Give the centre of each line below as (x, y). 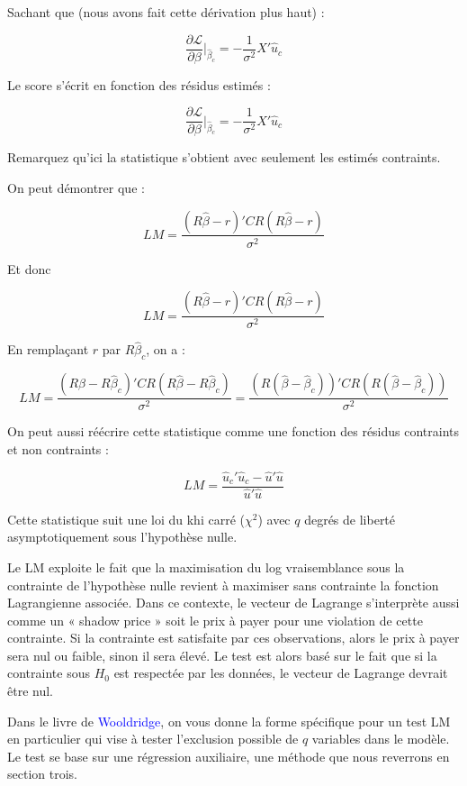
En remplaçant (48, 349)
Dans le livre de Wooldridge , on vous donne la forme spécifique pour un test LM (229, 721)
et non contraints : (58, 448)
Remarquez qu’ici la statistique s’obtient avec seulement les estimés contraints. (224, 157)
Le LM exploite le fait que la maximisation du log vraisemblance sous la (206, 567)
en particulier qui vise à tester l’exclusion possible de (153, 739)
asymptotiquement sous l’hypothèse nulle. (122, 537)
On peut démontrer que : (76, 187)
